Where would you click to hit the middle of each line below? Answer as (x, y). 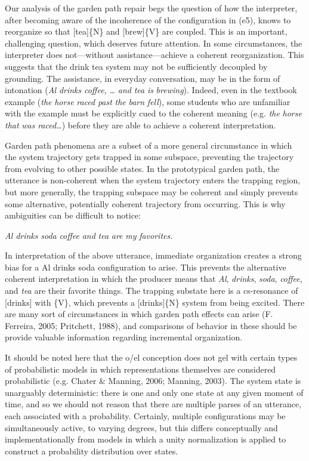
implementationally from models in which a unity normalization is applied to (146, 439)
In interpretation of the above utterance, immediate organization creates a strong (153, 255)
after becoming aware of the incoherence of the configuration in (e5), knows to (148, 19)
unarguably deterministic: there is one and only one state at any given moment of (154, 392)
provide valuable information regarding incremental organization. (124, 337)
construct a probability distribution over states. (92, 451)
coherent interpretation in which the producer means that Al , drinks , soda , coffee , (154, 279)
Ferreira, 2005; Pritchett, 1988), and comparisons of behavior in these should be (151, 325)
